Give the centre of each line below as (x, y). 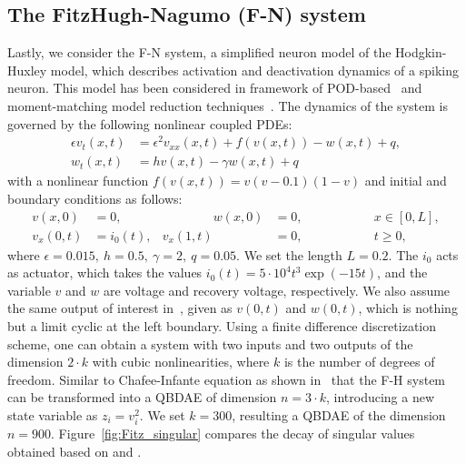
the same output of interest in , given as (120, 308)
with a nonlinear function (78, 181)
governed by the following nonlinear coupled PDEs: (150, 123)
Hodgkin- (421, 52)
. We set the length (289, 254)
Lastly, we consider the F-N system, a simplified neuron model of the (199, 52)
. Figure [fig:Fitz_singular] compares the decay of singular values (233, 434)
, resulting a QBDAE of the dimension (339, 414)
